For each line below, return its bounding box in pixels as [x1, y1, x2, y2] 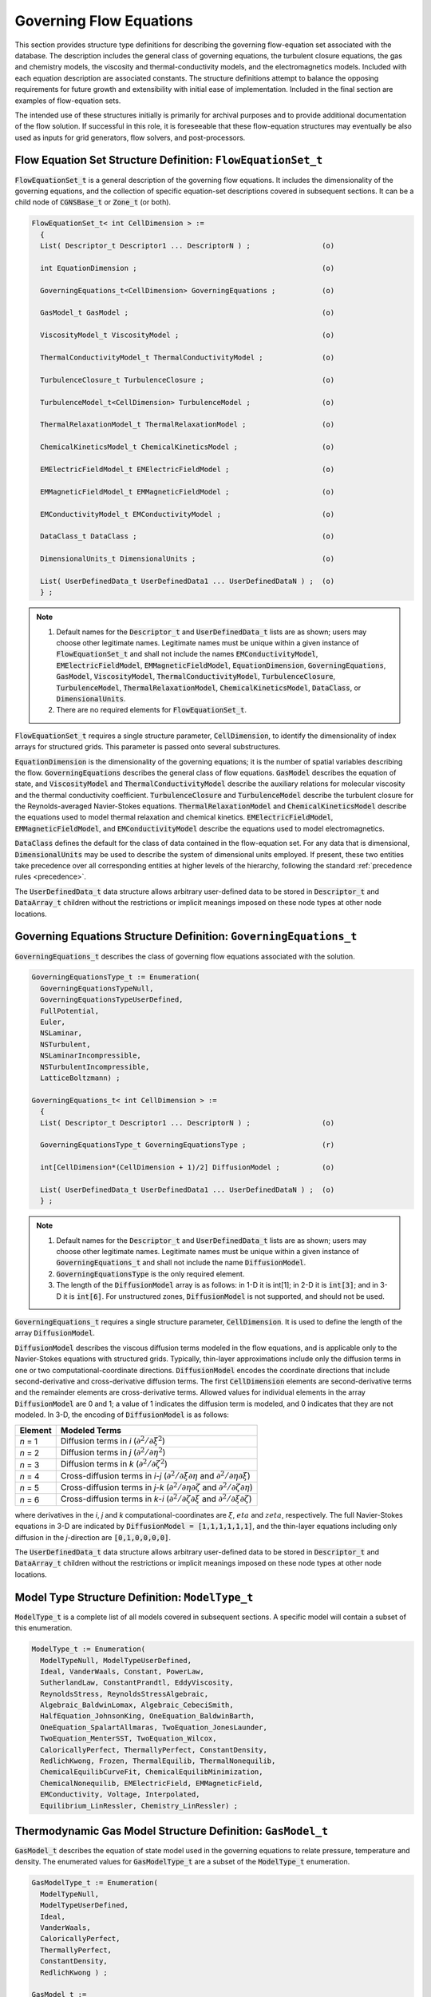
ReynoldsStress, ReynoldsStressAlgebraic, [40, 1689, 209, 1698]
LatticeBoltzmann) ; [40, 1074, 121, 1082]
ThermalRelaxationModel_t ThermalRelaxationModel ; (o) [40, 420, 335, 429]
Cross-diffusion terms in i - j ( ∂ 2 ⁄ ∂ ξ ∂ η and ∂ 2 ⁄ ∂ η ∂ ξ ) [60, 1469, 251, 1481]
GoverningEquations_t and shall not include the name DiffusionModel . [56, 1258, 306, 1268]
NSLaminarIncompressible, [40, 1051, 141, 1060]
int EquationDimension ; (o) [40, 264, 335, 272]
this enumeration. [14, 1623, 73, 1633]
